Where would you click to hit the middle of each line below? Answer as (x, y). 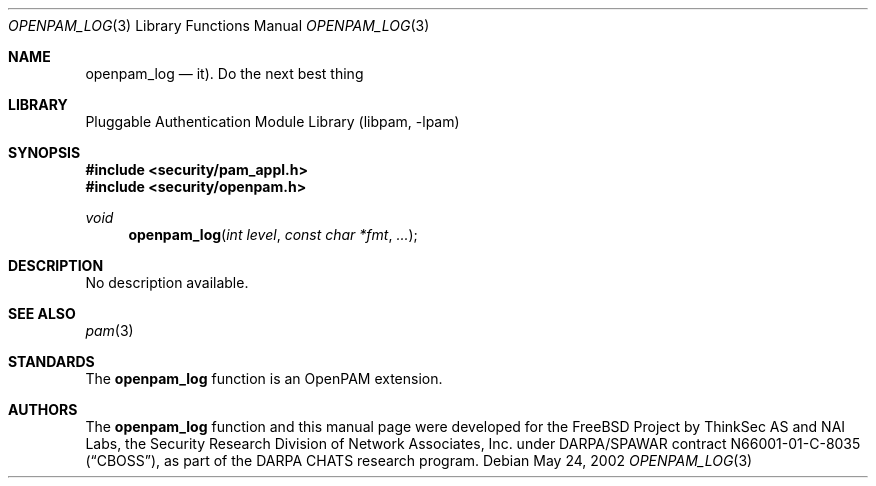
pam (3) (109, 330)
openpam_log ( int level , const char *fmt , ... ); (273, 234)
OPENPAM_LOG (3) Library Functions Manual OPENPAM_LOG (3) (219, 25)
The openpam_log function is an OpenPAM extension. (264, 378)
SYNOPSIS (44, 152)
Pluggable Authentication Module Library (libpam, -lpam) (272, 121)
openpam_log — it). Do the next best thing (224, 73)
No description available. (167, 282)
